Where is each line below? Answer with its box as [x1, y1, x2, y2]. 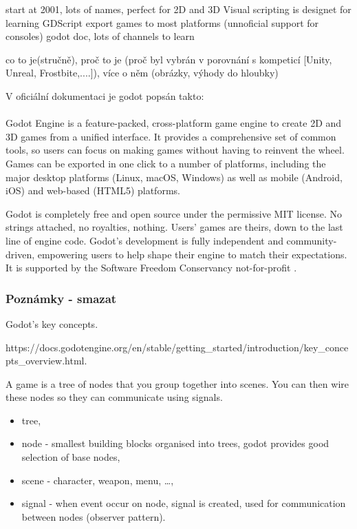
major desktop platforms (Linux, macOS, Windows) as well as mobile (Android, [6, 169, 343, 184]
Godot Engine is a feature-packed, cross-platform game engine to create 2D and [6, 116, 342, 130]
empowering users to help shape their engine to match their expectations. [37, 247, 347, 261]
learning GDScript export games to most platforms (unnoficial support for [6, 15, 319, 30]
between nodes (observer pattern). [21, 509, 166, 523]
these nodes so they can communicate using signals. [6, 390, 223, 404]
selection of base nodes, [21, 450, 120, 464]
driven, [6, 247, 35, 261]
